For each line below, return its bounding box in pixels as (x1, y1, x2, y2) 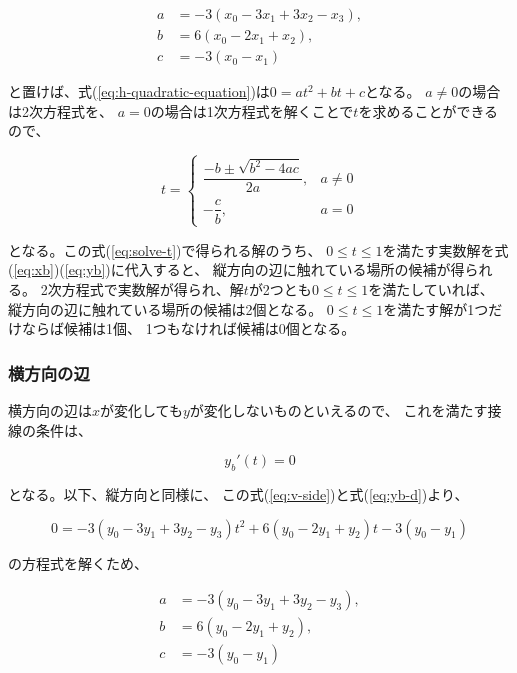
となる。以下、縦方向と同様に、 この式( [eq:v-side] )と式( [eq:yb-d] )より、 (8, 484, 469, 505)
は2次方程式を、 (8, 100, 113, 121)
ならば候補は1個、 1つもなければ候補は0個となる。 (21, 318, 356, 339)
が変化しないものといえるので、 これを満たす (189, 400, 488, 421)
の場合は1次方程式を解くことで (150, 100, 354, 121)
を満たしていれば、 (368, 279, 494, 300)
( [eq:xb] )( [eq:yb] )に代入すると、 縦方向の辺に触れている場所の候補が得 (8, 259, 465, 280)
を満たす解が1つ (383, 298, 489, 319)
